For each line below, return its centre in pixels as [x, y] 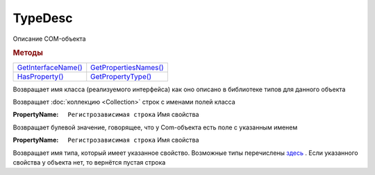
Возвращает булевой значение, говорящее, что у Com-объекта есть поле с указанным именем [155, 127]
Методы [28, 53]
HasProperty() [40, 76]
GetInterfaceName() [50, 67]
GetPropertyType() [121, 76]
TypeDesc [43, 18]
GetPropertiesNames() [127, 67]
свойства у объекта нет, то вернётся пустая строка [89, 162]
